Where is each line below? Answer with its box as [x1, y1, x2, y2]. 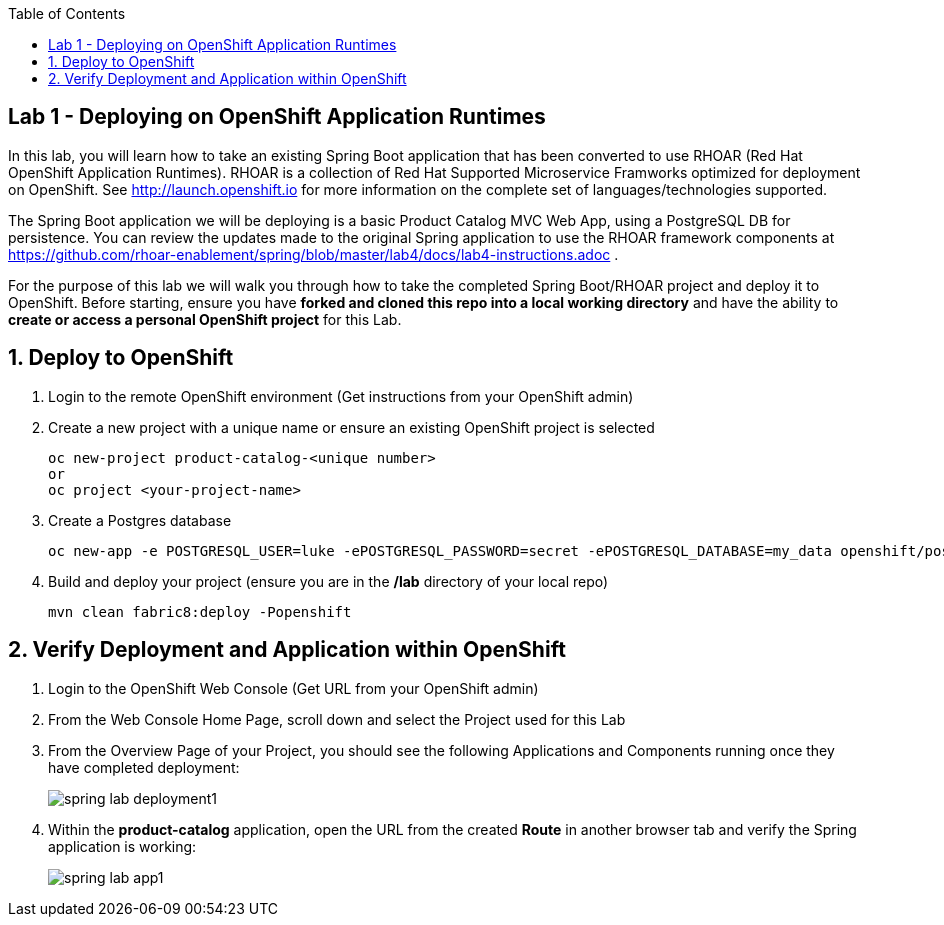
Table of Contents [8, 5, 126, 22]
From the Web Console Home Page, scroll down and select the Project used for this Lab [48, 710, 626, 728]
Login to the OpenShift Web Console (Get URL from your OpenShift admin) [48, 679, 539, 697]
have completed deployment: [48, 758, 240, 776]
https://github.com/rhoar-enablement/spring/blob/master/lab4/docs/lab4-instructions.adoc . [8, 245, 619, 263]
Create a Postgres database [48, 511, 232, 529]
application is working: [48, 837, 197, 855]
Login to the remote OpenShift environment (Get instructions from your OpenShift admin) [48, 387, 634, 405]
